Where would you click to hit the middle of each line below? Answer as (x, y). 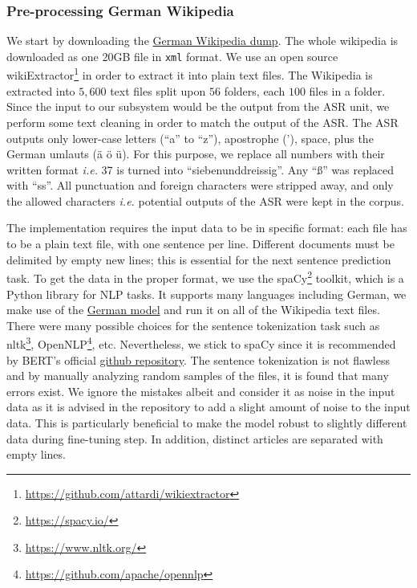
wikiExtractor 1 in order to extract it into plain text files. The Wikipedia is (190, 74)
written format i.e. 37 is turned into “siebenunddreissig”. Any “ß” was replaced (200, 169)
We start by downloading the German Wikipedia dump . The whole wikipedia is (202, 41)
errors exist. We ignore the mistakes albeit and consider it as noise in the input (201, 391)
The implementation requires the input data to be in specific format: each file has (207, 228)
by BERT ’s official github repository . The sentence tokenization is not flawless (198, 359)
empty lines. (36, 454)
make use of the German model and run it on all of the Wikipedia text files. (193, 310)
